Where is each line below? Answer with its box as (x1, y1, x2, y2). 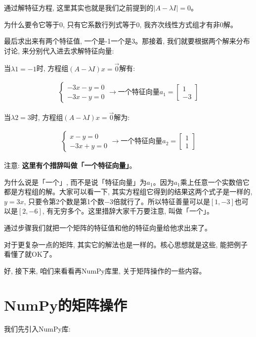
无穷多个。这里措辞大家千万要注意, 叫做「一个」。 (53, 206, 213, 216)
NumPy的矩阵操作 (4, 294, 127, 315)
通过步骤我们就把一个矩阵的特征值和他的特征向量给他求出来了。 (4, 223, 212, 233)
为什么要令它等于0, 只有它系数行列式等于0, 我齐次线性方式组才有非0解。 (4, 19, 238, 29)
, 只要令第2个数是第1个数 (24, 196, 105, 206)
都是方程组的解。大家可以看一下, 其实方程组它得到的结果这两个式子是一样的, (4, 186, 253, 197)
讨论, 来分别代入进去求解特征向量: (4, 45, 114, 56)
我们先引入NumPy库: (4, 323, 71, 334)
